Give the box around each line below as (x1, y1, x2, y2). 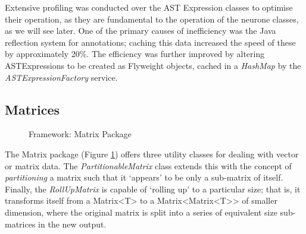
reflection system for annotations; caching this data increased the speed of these (5, 36, 296, 48)
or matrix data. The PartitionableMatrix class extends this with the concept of (5, 159, 292, 172)
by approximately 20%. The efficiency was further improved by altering (5, 48, 265, 60)
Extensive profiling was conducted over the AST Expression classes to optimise (5, 1, 293, 13)
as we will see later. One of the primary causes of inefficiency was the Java (5, 24, 276, 37)
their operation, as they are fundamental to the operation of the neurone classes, (5, 12, 299, 25)
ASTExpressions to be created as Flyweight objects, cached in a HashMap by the (5, 59, 301, 71)
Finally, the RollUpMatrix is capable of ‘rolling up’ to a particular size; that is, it (5, 182, 301, 195)
